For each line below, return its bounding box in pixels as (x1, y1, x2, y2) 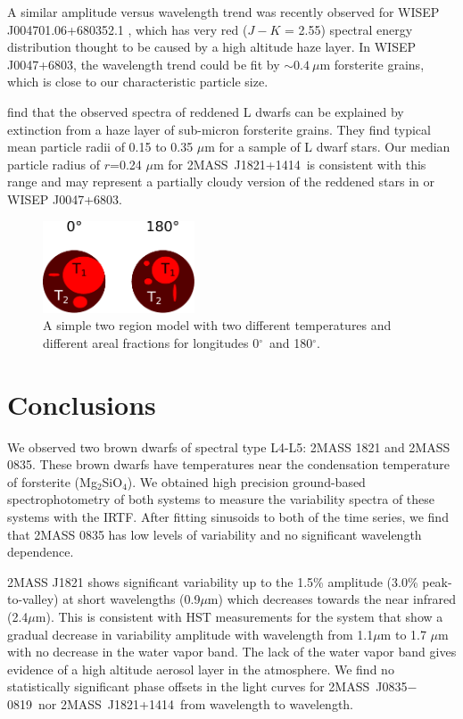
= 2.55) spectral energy (284, 20, 413, 38)
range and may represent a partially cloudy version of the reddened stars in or (7, 172, 434, 191)
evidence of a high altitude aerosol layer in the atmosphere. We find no (7, 659, 394, 678)
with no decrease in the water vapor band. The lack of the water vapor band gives (7, 642, 457, 661)
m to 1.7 (380, 624, 426, 643)
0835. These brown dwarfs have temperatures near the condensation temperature (7, 455, 451, 474)
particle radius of (7, 154, 101, 173)
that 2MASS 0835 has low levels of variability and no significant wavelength (7, 525, 422, 543)
